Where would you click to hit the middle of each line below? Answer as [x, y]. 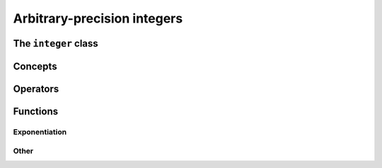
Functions [36, 112]
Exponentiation [40, 132]
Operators [36, 89]
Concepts [35, 66]
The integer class [56, 43]
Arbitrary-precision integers [98, 18]
